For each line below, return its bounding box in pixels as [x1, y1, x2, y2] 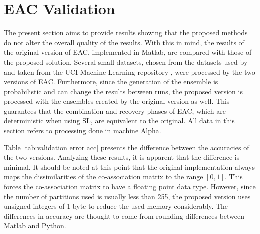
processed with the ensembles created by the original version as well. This [4, 96, 230, 106]
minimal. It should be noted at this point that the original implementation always [4, 161, 255, 172]
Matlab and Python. [4, 220, 66, 231]
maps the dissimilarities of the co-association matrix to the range [4, 171, 203, 182]
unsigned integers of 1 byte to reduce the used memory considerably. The [4, 201, 228, 211]
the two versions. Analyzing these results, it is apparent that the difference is [4, 152, 240, 162]
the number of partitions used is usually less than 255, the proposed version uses [4, 191, 251, 201]
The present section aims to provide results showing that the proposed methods [4, 27, 248, 38]
